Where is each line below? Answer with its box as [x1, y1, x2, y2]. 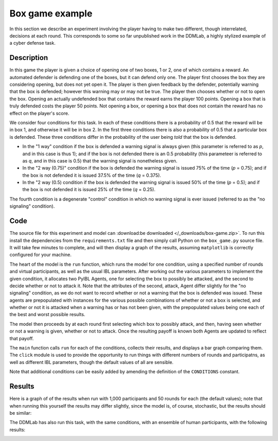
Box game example [9, 8, 93, 19]
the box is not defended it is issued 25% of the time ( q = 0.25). [22, 187, 155, 193]
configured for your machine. [9, 252, 72, 258]
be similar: [9, 410, 32, 416]
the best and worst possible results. [9, 311, 85, 318]
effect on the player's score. [9, 110, 69, 116]
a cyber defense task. [9, 40, 56, 46]
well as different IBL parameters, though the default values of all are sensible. [9, 359, 173, 365]
